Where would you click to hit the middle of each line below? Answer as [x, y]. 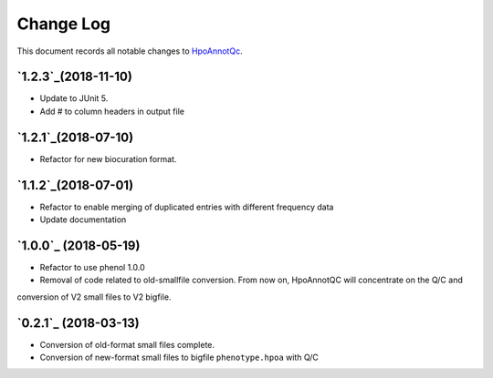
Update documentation [83, 220]
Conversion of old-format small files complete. [127, 344]
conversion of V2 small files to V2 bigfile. [94, 297]
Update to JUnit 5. [74, 98]
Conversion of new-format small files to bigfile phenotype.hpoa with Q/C [179, 358]
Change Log [64, 24]
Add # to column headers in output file [112, 111]
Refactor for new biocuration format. [108, 158]
